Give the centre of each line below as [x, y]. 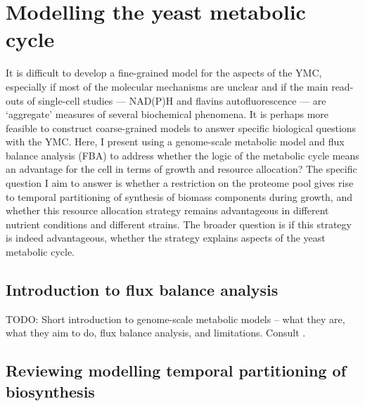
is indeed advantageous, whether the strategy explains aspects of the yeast [166, 238]
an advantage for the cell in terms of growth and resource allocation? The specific [181, 169]
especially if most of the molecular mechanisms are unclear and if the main [167, 86]
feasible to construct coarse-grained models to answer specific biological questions [181, 127]
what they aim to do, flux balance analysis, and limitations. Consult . [156, 333]
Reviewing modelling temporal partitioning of [176, 371]
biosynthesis [50, 391]
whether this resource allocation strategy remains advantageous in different [167, 210]
